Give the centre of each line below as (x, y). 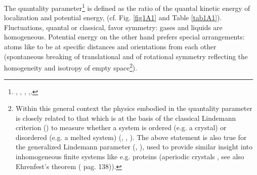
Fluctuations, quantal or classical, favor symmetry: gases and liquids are (113, 27)
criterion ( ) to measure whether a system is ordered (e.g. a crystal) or (121, 127)
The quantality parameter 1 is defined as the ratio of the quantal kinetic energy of (127, 7)
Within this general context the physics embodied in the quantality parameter (134, 108)
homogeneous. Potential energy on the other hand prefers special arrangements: (124, 37)
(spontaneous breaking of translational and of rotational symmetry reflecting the (126, 56)
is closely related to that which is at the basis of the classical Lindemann (126, 118)
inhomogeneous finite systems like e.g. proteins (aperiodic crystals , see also (130, 157)
